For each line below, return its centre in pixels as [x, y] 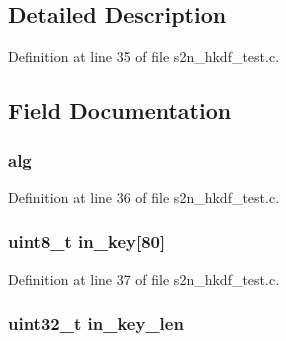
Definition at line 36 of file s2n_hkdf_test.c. [144, 196]
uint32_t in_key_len [96, 323]
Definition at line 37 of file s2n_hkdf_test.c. [144, 278]
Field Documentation [120, 110]
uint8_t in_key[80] [87, 241]
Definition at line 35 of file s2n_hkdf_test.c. [144, 56]
